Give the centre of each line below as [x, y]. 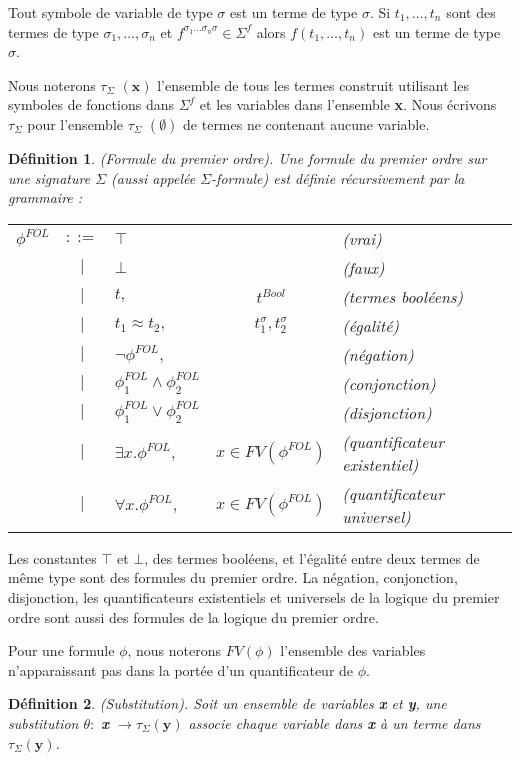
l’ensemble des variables [353, 650]
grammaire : [45, 197]
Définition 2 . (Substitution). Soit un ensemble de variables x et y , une [227, 703]
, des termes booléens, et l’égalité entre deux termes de [312, 557]
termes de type [53, 31]
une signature [49, 177]
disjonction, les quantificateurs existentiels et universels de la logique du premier [254, 596]
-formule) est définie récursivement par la [338, 177]
